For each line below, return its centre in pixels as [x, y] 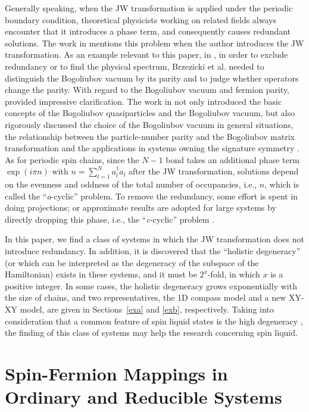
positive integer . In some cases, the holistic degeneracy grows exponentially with [151, 285]
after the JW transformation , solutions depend [214, 171]
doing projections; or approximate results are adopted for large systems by [141, 207]
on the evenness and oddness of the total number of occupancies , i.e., [131, 184]
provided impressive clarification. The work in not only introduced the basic [143, 101]
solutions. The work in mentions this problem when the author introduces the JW [154, 43]
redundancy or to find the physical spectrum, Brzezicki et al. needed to [135, 66]
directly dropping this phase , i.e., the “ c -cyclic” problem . [110, 219]
